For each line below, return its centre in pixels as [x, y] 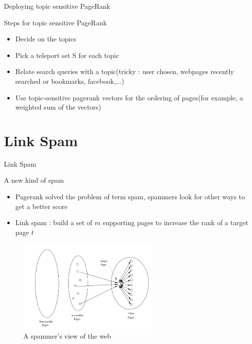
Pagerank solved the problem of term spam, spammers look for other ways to [130, 197]
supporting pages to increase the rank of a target [176, 222]
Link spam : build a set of [54, 222]
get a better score [41, 206]
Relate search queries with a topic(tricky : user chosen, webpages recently [125, 71]
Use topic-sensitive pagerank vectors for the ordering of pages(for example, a [129, 97]
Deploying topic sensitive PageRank [57, 6]
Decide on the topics [46, 39]
